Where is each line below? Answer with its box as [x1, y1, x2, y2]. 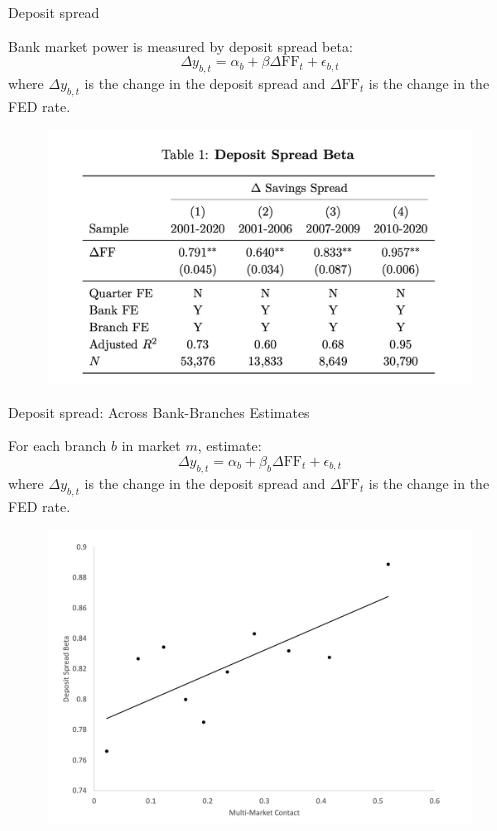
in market [121, 435, 181, 456]
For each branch [8, 435, 107, 456]
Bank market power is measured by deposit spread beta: [8, 35, 353, 56]
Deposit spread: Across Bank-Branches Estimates [8, 401, 310, 422]
